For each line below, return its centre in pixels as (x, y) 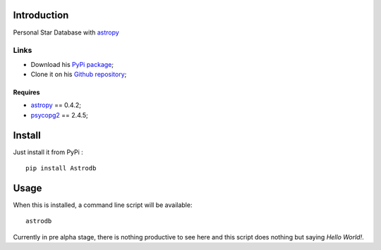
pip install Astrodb (61, 168)
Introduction (41, 15)
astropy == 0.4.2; (56, 105)
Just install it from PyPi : (48, 152)
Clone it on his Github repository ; (79, 75)
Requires (26, 92)
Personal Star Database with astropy (66, 32)
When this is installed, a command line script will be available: (103, 205)
